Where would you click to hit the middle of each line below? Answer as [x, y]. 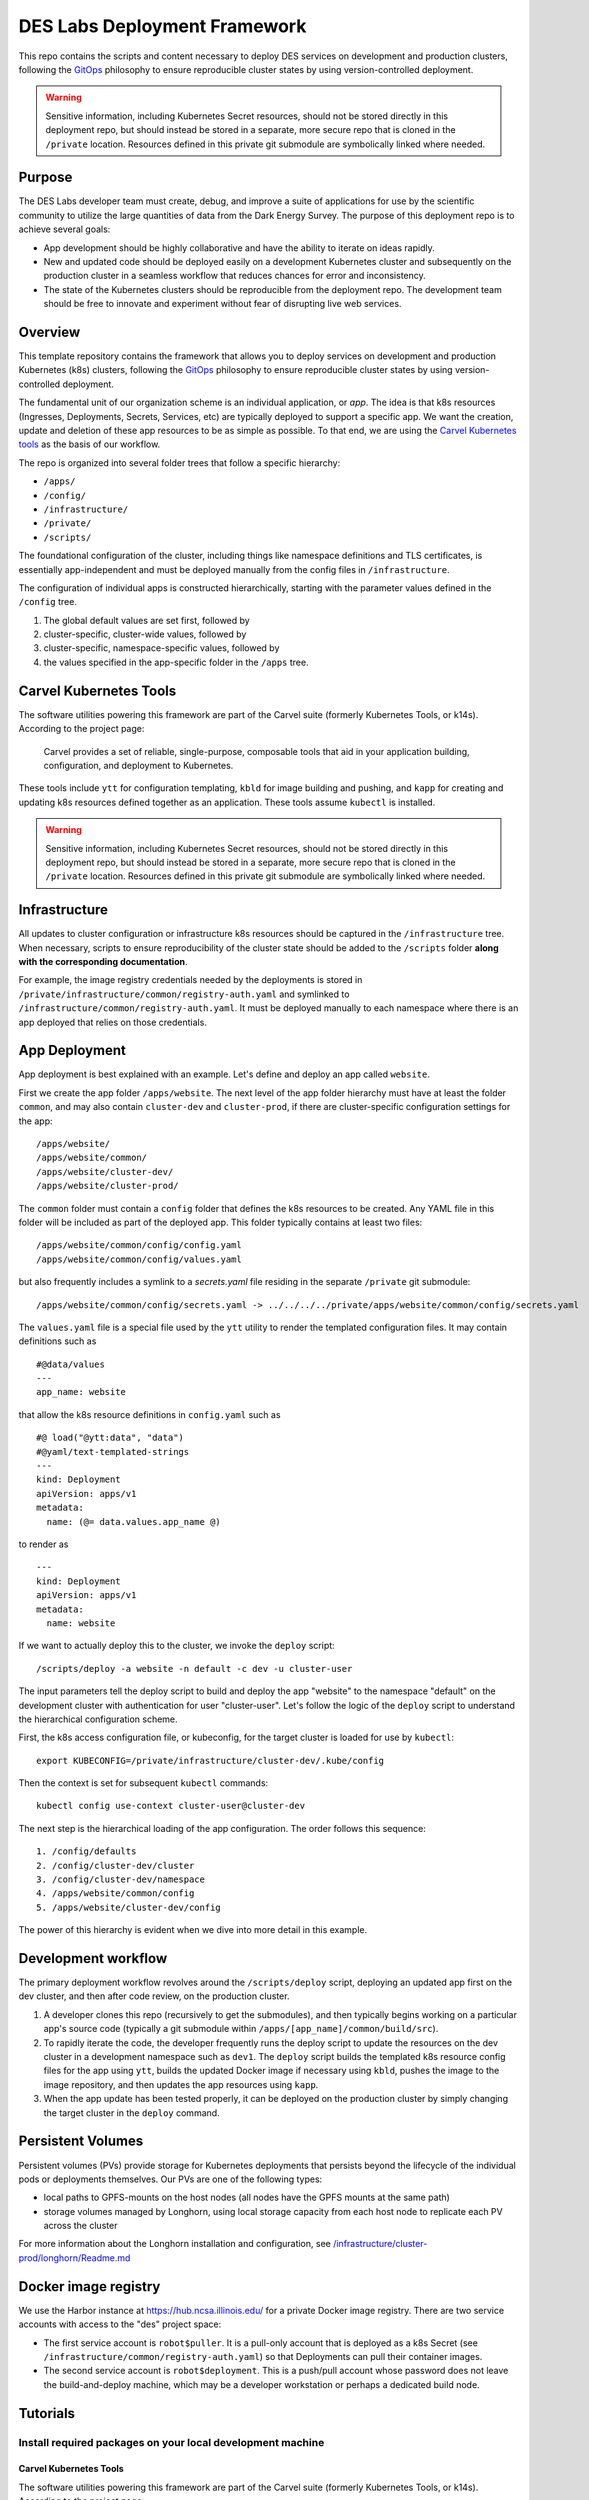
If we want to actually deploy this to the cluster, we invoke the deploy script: [176, 1646]
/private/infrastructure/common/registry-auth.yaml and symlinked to [184, 994]
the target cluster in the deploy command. [131, 2112]
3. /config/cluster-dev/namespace [120, 1879]
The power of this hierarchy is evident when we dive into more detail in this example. [193, 1930]
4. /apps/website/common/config [115, 1893]
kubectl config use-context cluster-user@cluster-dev [170, 1806]
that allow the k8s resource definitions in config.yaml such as [149, 1414]
